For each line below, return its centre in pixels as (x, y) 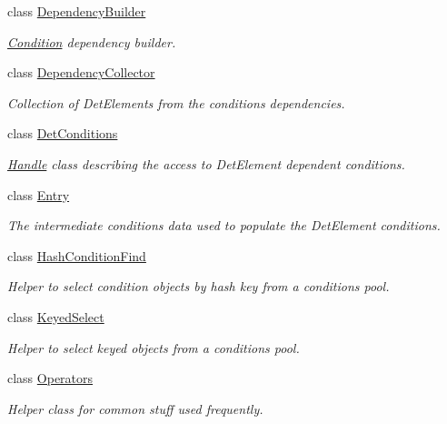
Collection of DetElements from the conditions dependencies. (176, 102)
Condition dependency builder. (92, 41)
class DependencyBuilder (77, 11)
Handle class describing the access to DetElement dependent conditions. (206, 163)
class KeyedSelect (56, 316)
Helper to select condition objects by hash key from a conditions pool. (199, 286)
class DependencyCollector (81, 72)
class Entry (39, 194)
